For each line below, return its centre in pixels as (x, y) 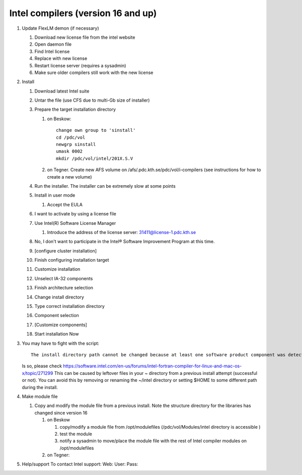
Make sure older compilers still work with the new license (94, 72)
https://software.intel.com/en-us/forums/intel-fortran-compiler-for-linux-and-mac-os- (153, 366)
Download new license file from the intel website (85, 37)
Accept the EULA (65, 204)
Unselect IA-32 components (64, 278)
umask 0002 (69, 151)
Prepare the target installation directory (75, 109)
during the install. (40, 387)
